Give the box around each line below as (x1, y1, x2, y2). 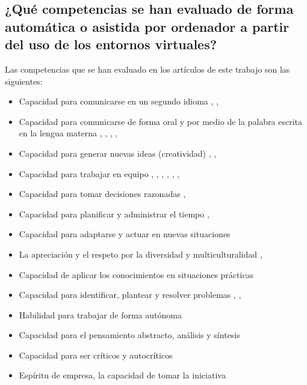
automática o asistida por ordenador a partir (5, 17, 290, 35)
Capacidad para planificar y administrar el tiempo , (19, 207, 209, 220)
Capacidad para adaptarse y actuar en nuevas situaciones (19, 228, 231, 240)
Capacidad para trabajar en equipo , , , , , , (19, 167, 180, 180)
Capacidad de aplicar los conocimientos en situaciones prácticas (19, 268, 254, 280)
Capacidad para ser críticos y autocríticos (19, 348, 173, 361)
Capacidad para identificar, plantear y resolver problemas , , (19, 288, 241, 301)
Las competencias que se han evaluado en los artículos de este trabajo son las (5, 62, 290, 75)
